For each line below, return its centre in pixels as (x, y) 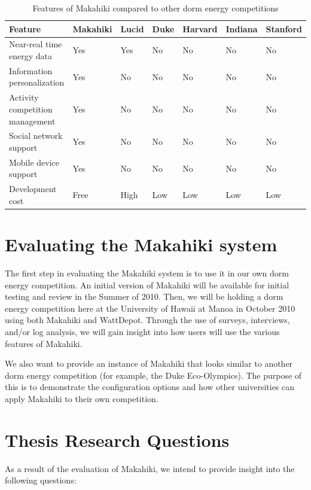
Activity (24, 97)
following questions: (41, 480)
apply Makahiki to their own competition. (82, 398)
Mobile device (34, 162)
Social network (36, 136)
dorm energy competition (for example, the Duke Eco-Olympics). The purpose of (153, 375)
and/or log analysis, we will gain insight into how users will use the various (142, 331)
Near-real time (36, 44)
